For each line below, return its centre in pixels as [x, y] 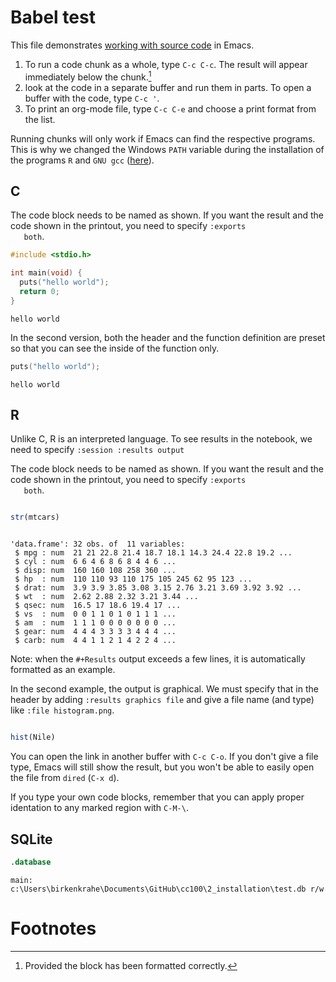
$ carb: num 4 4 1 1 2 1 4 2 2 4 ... [95, 641]
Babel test [53, 17]
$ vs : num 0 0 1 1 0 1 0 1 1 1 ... [95, 614]
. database [31, 862]
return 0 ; [39, 292]
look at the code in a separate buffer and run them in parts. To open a [168, 87]
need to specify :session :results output [97, 450]
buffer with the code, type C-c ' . [92, 98]
